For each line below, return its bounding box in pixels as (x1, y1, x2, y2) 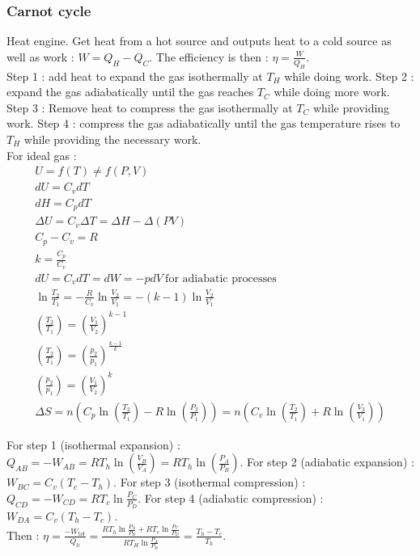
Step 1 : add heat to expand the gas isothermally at (6, 67, 263, 84)
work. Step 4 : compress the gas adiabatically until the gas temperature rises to (6, 115, 401, 132)
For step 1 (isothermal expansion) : (6, 436, 180, 453)
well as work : (6, 48, 74, 65)
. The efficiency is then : (149, 48, 269, 65)
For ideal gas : (6, 146, 77, 163)
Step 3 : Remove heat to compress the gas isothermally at (6, 99, 293, 116)
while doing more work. (274, 83, 390, 100)
